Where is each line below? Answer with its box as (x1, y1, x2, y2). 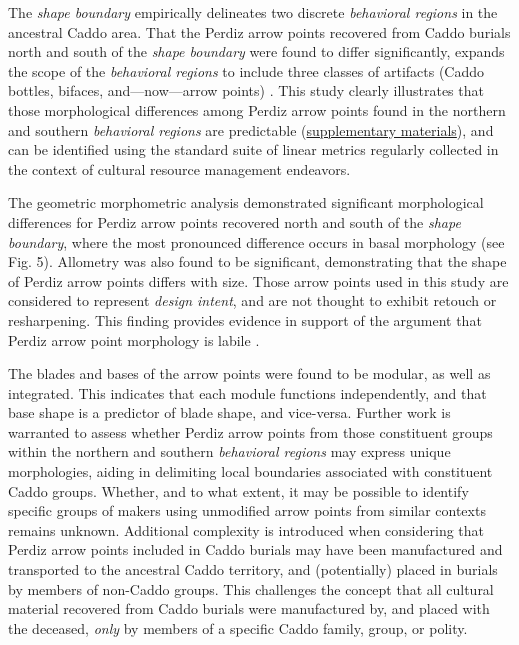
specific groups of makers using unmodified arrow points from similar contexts (8, 500, 486, 521)
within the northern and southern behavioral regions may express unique (8, 441, 451, 462)
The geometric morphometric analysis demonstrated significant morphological (8, 192, 484, 213)
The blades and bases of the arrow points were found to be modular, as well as (8, 363, 491, 384)
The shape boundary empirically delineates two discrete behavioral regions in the (8, 2, 498, 22)
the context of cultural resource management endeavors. (8, 158, 351, 179)
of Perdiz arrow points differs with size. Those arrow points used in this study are (8, 270, 509, 291)
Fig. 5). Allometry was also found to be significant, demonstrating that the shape (8, 251, 507, 272)
